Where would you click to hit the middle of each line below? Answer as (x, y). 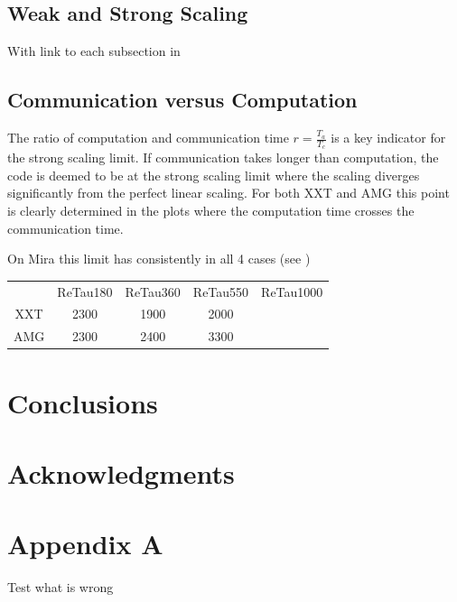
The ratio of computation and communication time (148, 137)
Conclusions (83, 402)
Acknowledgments (121, 472)
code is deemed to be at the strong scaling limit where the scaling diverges (214, 175)
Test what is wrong (61, 587)
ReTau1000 (292, 291)
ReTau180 (85, 291)
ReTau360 (153, 291)
